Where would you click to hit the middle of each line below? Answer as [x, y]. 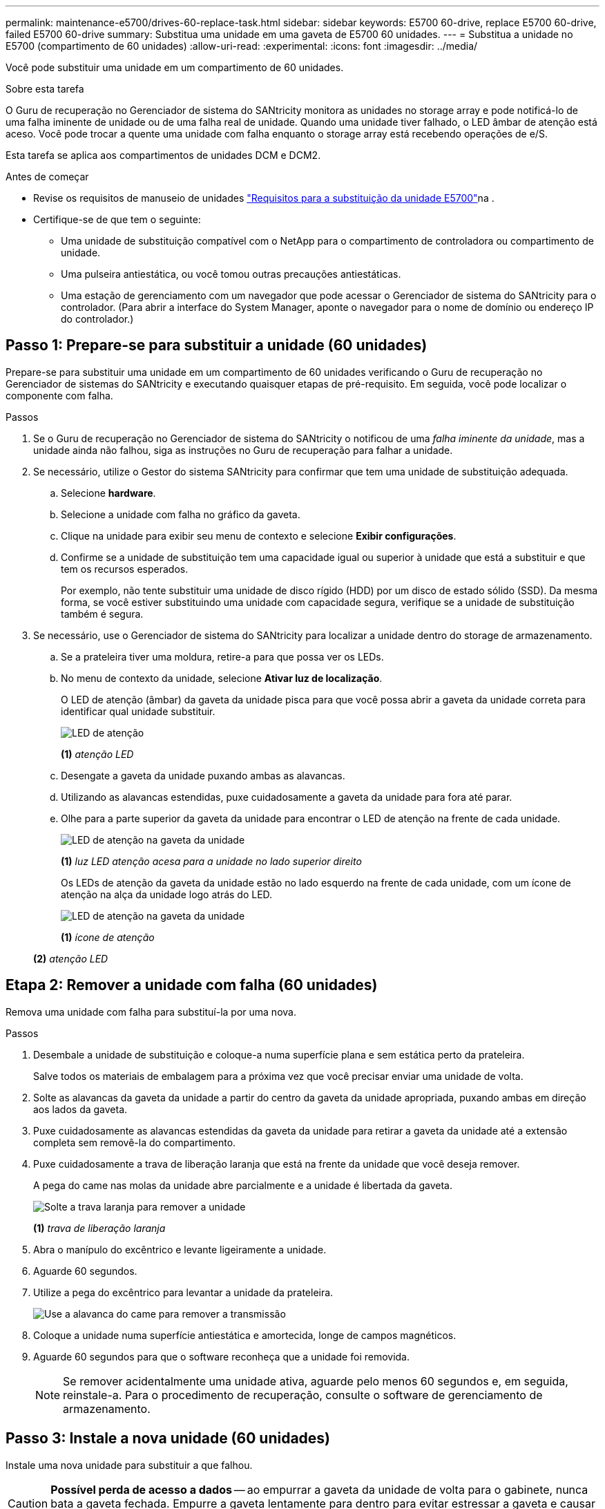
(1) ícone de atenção [108, 937]
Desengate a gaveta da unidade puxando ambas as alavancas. [203, 775]
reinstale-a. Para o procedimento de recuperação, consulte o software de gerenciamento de [303, 1395]
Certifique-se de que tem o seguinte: [117, 219]
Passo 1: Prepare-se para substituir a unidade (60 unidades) [217, 345]
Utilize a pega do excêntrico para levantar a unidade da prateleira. [183, 1292]
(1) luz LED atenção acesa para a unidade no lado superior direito [211, 861]
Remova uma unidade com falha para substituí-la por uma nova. [151, 1012]
